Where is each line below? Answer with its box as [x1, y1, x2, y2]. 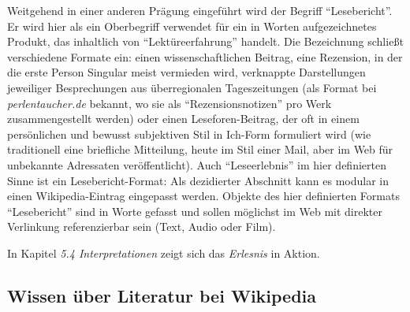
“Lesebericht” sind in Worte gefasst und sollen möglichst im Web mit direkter [7, 202, 383, 219]
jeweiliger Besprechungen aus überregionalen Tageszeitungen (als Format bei [7, 79, 377, 95]
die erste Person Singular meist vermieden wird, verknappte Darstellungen [7, 64, 366, 80]
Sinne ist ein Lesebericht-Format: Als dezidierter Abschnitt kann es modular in [7, 172, 389, 188]
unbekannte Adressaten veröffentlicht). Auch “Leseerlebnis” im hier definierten [7, 156, 386, 173]
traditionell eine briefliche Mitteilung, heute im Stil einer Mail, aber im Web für [7, 141, 393, 158]
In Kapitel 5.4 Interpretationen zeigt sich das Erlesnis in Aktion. [7, 244, 320, 261]
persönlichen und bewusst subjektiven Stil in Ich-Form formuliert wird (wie [7, 125, 371, 142]
